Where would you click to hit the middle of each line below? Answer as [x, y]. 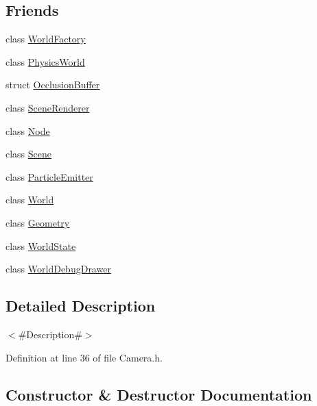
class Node [28, 130]
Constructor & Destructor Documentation [159, 394]
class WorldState [41, 245]
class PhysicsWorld [45, 61]
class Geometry [38, 222]
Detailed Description [81, 306]
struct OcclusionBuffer [53, 85]
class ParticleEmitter [49, 176]
